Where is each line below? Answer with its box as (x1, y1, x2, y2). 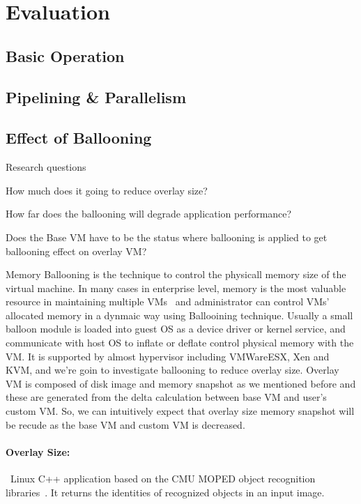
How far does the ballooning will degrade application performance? (6, 206, 292, 221)
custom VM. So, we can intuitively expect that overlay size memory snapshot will (6, 404, 355, 418)
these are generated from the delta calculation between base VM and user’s (6, 390, 327, 404)
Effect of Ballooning (6, 127, 152, 148)
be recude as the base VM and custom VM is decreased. (6, 417, 245, 432)
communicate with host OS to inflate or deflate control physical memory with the (6, 335, 354, 350)
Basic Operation (6, 45, 125, 66)
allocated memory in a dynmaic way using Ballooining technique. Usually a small (6, 307, 353, 322)
